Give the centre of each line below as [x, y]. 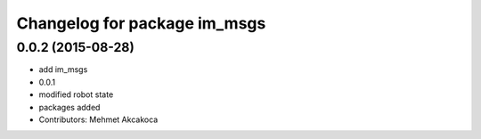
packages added [69, 107]
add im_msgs [63, 69]
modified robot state [76, 94]
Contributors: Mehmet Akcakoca [98, 119]
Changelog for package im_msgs [141, 23]
